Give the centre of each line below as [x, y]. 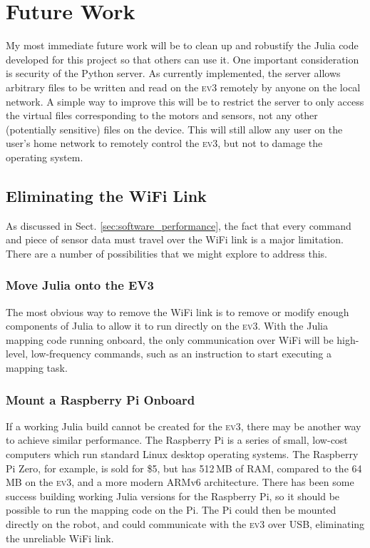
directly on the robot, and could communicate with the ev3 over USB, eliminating [185, 524]
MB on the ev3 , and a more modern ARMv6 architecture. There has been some [180, 482]
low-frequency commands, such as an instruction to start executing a [181, 354]
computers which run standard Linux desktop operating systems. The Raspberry [182, 454]
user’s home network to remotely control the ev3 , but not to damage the [164, 143]
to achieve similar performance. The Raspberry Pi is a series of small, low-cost [177, 440]
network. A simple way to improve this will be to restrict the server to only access [185, 101]
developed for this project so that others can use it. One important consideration [183, 59]
